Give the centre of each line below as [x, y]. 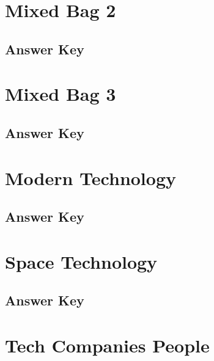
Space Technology [81, 261]
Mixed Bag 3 [61, 94]
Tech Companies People [107, 345]
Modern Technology [91, 177]
